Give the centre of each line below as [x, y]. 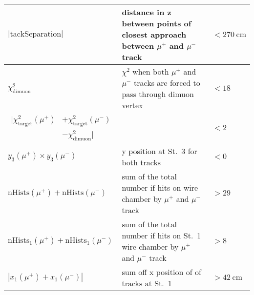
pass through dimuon [158, 94]
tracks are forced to [167, 83]
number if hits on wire [160, 187]
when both [151, 71]
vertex [132, 105]
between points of [157, 23]
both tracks [141, 162]
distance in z [147, 12]
